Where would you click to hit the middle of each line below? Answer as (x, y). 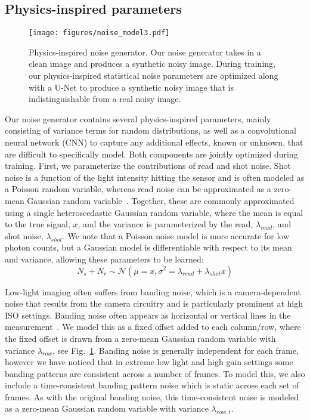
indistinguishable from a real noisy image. (105, 99)
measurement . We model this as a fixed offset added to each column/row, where (153, 327)
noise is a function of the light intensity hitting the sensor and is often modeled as (155, 177)
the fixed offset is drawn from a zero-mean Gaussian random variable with (140, 338)
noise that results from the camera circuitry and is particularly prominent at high (154, 303)
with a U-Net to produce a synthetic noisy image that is (131, 87)
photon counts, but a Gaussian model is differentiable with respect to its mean (148, 247)
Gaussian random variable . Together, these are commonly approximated (161, 200)
